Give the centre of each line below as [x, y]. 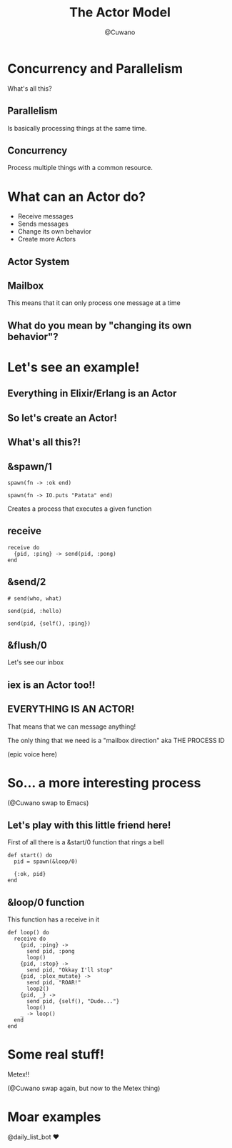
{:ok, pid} [30, 874]
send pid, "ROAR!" [54, 983]
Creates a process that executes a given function [80, 509]
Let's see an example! [74, 368]
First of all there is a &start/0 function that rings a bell [86, 842]
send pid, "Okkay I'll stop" [70, 970]
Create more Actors [47, 239]
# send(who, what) [35, 598]
